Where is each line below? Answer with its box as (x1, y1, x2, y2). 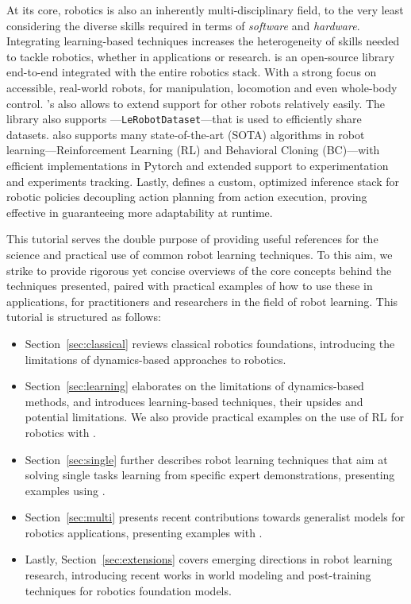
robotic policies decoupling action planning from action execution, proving (6, 188, 367, 205)
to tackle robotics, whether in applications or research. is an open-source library (6, 48, 395, 64)
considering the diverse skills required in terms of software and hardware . (6, 17, 360, 33)
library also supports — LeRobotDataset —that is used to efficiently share (6, 110, 362, 127)
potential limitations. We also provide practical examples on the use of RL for (25, 408, 404, 425)
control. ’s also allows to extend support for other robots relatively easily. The (6, 95, 386, 111)
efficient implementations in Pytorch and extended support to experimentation (6, 157, 389, 173)
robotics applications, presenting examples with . (25, 524, 263, 540)
